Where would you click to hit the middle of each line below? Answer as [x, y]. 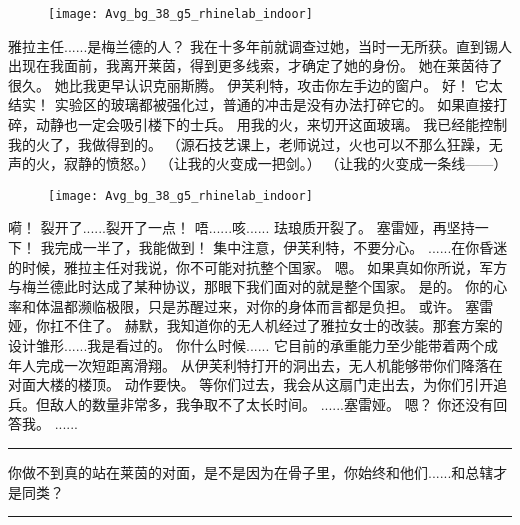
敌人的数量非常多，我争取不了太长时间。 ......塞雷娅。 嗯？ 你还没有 [271, 403]
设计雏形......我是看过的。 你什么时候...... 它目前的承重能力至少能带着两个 [246, 345]
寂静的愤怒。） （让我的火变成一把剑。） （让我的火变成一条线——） [285, 163]
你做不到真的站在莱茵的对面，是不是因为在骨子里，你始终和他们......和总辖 [251, 472]
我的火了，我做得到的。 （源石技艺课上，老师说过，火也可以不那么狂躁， [248, 143]
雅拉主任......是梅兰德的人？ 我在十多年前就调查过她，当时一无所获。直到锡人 [260, 45]
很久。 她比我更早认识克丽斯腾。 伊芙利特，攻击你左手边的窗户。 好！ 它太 [255, 84]
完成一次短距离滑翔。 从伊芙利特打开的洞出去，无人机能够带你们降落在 [269, 364]
